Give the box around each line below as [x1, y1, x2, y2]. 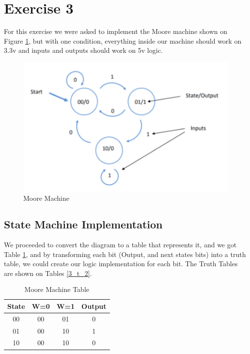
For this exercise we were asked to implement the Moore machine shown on [4, 26, 228, 36]
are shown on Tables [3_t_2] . [4, 268, 92, 278]
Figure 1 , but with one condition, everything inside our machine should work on [4, 35, 242, 46]
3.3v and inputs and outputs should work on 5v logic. [4, 45, 163, 55]
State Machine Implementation [4, 217, 163, 232]
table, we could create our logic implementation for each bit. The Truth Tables [4, 258, 238, 269]
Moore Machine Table [24, 284, 89, 294]
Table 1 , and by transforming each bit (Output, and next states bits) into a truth [4, 249, 246, 259]
